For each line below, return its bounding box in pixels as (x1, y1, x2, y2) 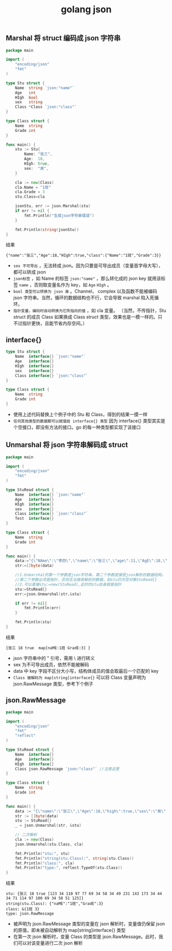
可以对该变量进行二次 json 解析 (17, 940, 83, 946)
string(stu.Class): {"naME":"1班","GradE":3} (6, 901, 104, 906)
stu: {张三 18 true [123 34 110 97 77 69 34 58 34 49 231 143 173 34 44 (6, 891, 162, 897)
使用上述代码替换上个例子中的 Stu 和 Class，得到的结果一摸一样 (13, 411, 148, 417)
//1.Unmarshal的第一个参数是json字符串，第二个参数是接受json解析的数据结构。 (15, 572, 166, 578)
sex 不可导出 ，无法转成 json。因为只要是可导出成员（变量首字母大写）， (13, 263, 163, 269)
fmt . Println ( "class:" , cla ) (15, 861, 75, 866)
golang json (61, 4, 112, 15)
